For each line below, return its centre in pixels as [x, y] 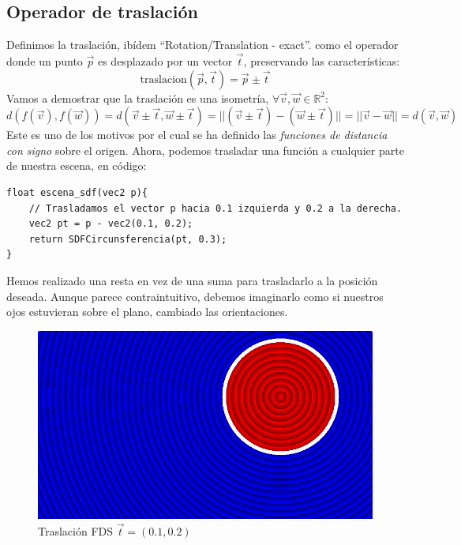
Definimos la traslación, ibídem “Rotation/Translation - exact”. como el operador [202, 45]
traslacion [163, 79]
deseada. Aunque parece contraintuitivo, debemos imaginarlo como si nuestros [195, 296]
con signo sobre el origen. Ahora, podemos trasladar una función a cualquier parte [205, 150]
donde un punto [45, 61]
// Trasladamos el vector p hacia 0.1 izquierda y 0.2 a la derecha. [216, 208]
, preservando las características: [322, 61]
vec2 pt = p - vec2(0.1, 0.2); [111, 224]
